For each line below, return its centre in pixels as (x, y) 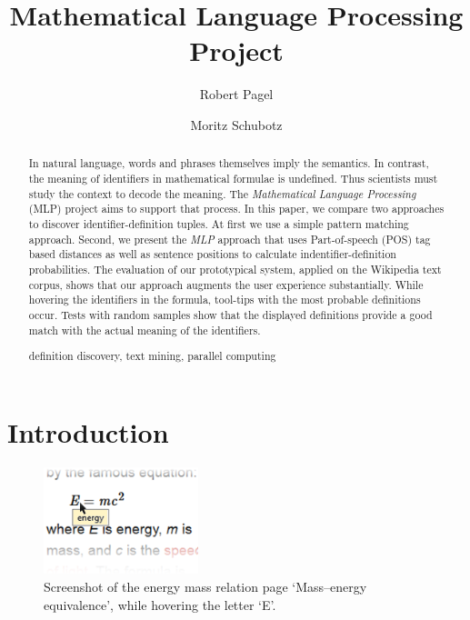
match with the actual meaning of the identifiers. (145, 330)
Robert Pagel (236, 94)
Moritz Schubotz (236, 124)
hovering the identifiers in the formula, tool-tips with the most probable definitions (225, 300)
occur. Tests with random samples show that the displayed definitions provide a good (230, 314)
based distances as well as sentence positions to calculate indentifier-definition (212, 254)
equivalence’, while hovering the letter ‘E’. (160, 604)
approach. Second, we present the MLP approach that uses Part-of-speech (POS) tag (230, 239)
